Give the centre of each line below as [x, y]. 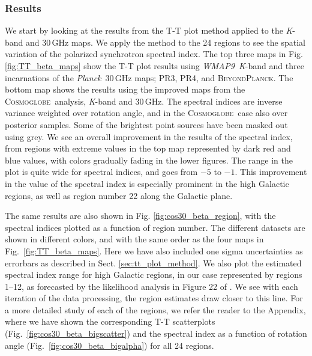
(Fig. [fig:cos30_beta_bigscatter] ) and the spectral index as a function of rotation [156, 333]
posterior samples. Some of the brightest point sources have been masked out [146, 124]
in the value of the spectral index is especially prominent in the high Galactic [147, 183]
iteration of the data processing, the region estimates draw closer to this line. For [154, 298]
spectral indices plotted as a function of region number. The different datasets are [155, 227]
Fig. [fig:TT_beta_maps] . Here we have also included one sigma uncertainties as [154, 250]
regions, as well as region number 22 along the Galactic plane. [119, 195]
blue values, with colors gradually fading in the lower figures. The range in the [149, 160]
